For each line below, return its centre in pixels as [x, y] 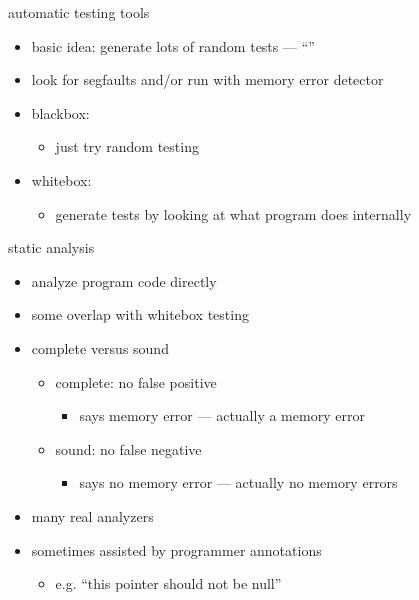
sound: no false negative [128, 448]
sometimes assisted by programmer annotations [176, 549]
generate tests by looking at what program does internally [233, 213]
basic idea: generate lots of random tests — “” [173, 45]
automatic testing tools [79, 12]
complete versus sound [100, 347]
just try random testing [127, 146]
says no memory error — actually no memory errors [238, 482]
